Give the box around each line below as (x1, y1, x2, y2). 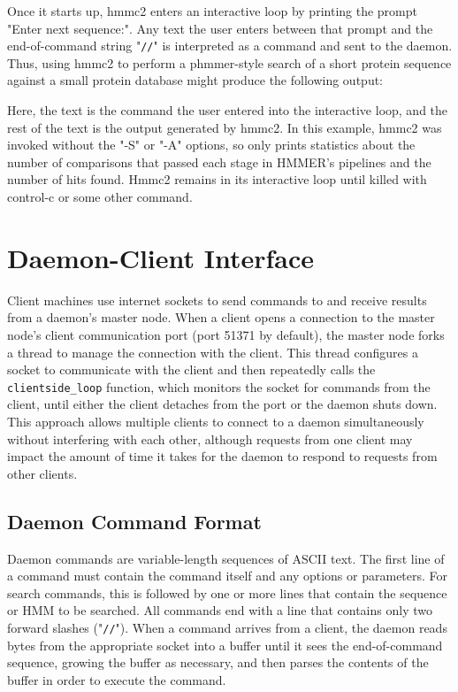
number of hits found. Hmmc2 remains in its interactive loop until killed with (7, 170, 427, 188)
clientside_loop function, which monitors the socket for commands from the (7, 377, 431, 396)
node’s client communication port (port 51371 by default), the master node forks (7, 325, 445, 343)
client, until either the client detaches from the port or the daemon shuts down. (7, 395, 438, 413)
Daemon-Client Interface (7, 239, 315, 275)
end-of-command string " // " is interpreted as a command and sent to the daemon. (7, 36, 453, 55)
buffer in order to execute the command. (7, 670, 226, 688)
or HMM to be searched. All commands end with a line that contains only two (7, 601, 432, 619)
